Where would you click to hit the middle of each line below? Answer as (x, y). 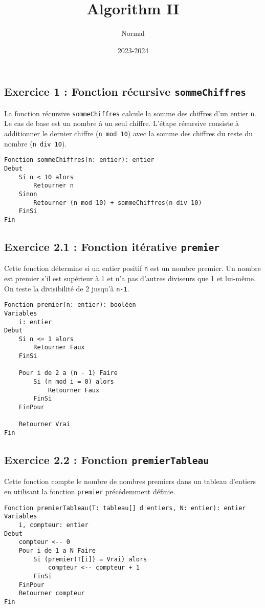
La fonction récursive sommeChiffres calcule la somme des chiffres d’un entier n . (130, 113)
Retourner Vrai (44, 424)
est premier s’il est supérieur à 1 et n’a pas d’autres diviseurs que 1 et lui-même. (130, 278)
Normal (133, 33)
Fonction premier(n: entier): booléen (70, 305)
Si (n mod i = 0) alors (74, 382)
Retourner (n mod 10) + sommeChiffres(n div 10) (118, 203)
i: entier (35, 322)
